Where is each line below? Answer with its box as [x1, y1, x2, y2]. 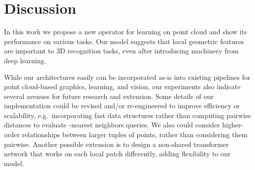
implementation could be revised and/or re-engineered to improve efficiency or [4, 100, 240, 111]
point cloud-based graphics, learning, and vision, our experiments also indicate [4, 81, 241, 92]
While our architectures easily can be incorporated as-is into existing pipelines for [4, 72, 251, 82]
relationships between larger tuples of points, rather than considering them [22, 129, 248, 140]
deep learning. [4, 55, 46, 65]
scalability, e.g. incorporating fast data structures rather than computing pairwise [4, 110, 251, 120]
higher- [222, 120, 244, 130]
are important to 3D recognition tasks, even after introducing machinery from [4, 46, 239, 56]
